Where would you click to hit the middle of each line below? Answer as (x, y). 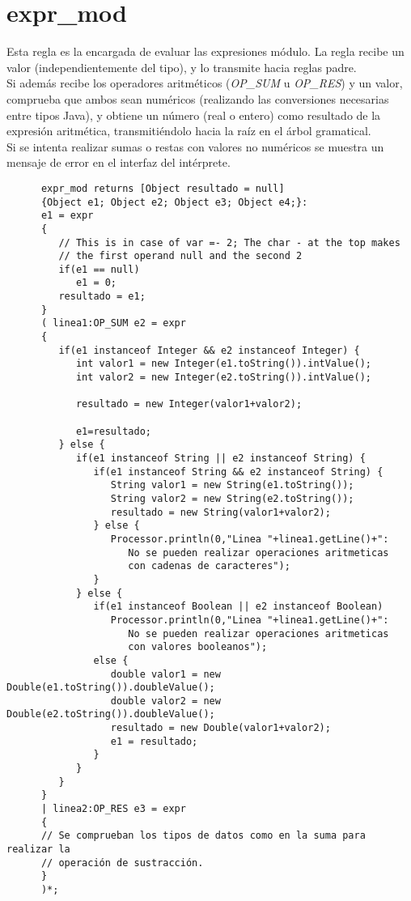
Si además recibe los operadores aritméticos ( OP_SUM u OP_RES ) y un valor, (205, 83)
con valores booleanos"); (198, 647)
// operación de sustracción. (122, 863)
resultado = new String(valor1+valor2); (220, 512)
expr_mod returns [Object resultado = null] (163, 188)
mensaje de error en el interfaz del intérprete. (119, 162)
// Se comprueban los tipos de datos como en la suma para (203, 836)
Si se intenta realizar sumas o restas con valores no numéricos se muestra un (195, 146)
